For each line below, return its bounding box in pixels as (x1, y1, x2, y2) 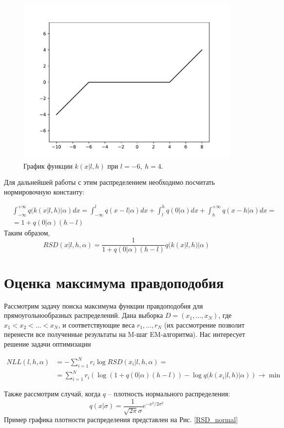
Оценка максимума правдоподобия (4, 272, 224, 292)
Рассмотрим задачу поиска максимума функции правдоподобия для (4, 300, 203, 311)
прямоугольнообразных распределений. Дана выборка (4, 310, 163, 320)
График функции (23, 160, 73, 171)
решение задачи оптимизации (4, 338, 91, 349)
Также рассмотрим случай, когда (4, 389, 101, 399)
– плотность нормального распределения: (108, 389, 230, 399)
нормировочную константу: (4, 186, 85, 196)
